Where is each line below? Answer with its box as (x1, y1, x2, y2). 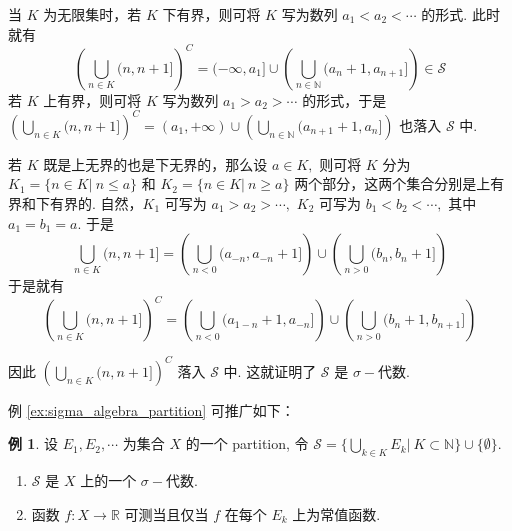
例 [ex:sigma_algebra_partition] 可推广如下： (8, 399, 295, 420)
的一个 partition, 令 (185, 433, 309, 454)
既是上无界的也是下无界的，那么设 (43, 153, 268, 174)
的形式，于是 (302, 89, 387, 110)
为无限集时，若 (43, 4, 142, 24)
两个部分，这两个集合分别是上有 (294, 173, 505, 194)
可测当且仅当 (124, 503, 209, 524)
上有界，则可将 (43, 89, 142, 110)
